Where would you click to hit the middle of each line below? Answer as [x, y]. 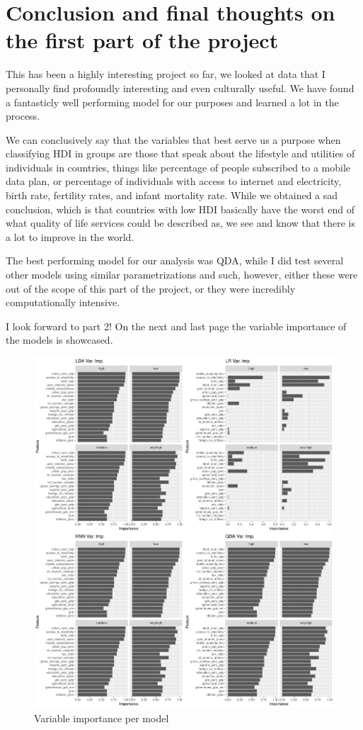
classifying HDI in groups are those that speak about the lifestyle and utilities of [180, 153]
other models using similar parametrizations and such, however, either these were [182, 275]
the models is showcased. [59, 340]
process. [23, 116]
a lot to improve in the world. [70, 236]
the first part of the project [142, 40]
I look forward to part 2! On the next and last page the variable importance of [176, 326]
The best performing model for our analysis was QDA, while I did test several [175, 260]
